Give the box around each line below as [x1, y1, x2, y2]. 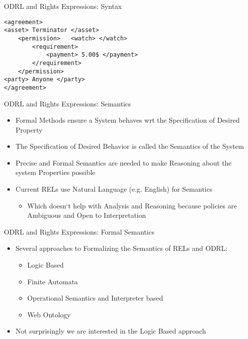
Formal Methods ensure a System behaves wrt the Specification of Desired [15, 115, 240, 125]
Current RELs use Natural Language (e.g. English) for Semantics [15, 184, 213, 194]
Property [15, 124, 43, 135]
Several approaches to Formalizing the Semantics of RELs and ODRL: [15, 243, 228, 253]
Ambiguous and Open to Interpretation [27, 210, 146, 220]
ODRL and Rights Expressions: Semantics [4, 98, 131, 108]
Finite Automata [27, 276, 78, 286]
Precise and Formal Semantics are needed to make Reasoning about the [15, 157, 232, 168]
